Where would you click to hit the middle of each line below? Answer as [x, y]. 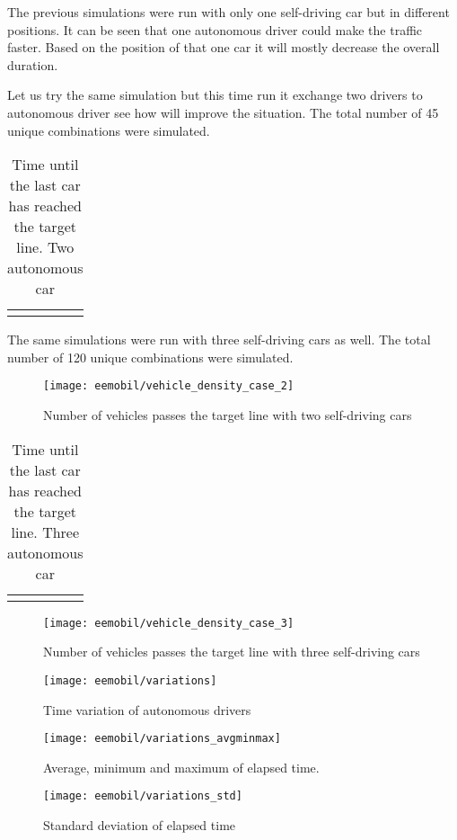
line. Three [45, 532]
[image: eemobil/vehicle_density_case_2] [169, 386]
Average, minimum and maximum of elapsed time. [181, 767]
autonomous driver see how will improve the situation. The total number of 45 [223, 112]
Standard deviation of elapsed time [140, 825]
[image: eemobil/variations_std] [143, 796]
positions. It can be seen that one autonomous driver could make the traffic [215, 29]
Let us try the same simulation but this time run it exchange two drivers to [215, 95]
